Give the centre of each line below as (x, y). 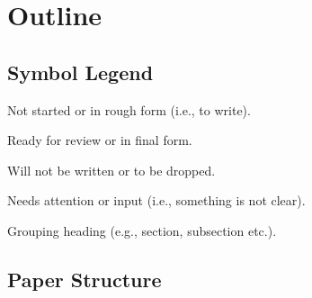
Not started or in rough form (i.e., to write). (129, 109)
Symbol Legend (80, 72)
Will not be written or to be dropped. (111, 170)
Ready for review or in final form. (100, 140)
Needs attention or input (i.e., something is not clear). (156, 200)
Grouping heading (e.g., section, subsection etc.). (142, 230)
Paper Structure (85, 279)
